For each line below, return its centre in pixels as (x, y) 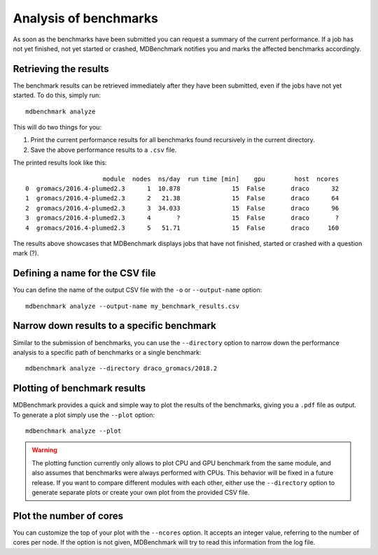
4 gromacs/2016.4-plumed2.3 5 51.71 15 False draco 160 (182, 228)
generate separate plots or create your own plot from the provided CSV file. (141, 492)
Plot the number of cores (68, 515)
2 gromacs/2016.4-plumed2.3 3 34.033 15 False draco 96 (182, 208)
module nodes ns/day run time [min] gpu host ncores (221, 179)
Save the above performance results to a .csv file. (104, 150)
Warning (44, 450)
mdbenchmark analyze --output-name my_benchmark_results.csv (132, 306)
